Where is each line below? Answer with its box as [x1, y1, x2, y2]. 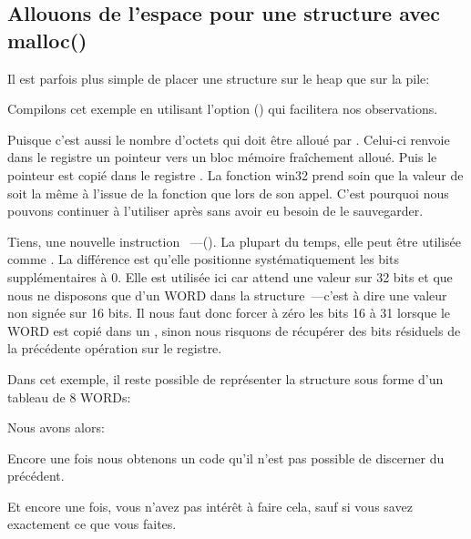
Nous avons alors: [7, 418, 105, 437]
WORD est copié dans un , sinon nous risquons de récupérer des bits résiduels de [7, 320, 461, 340]
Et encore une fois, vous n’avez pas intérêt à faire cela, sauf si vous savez [7, 496, 413, 515]
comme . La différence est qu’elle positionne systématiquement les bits [7, 249, 399, 269]
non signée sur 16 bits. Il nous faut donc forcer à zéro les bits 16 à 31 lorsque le [7, 303, 451, 322]
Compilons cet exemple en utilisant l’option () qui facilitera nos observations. [7, 99, 438, 118]
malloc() [7, 25, 87, 54]
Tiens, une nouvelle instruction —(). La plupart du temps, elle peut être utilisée [7, 231, 462, 250]
